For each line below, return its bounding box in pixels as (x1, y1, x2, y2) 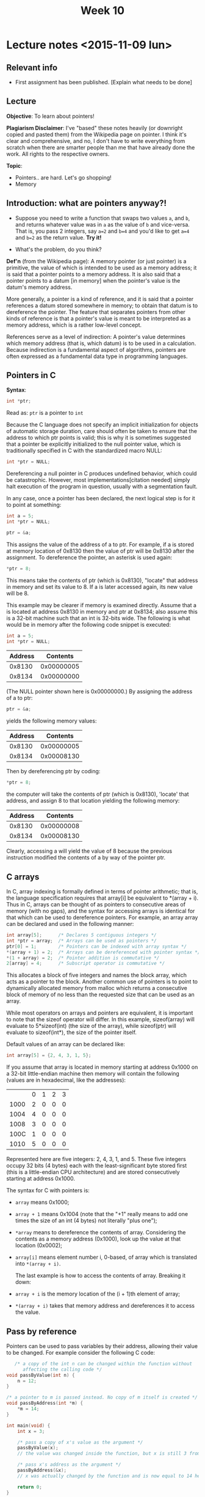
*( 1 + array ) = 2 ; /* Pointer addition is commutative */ (6, 955, 160, 961)
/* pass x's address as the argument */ (17, 1462, 121, 1468)
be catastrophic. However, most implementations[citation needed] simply (6, 476, 190, 484)
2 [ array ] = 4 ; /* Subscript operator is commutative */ (6, 960, 165, 967)
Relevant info (6, 62, 58, 73)
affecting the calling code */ (22, 1366, 103, 1372)
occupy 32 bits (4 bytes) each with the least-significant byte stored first (6, 1162, 187, 1170)
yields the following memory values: (6, 717, 97, 724)
